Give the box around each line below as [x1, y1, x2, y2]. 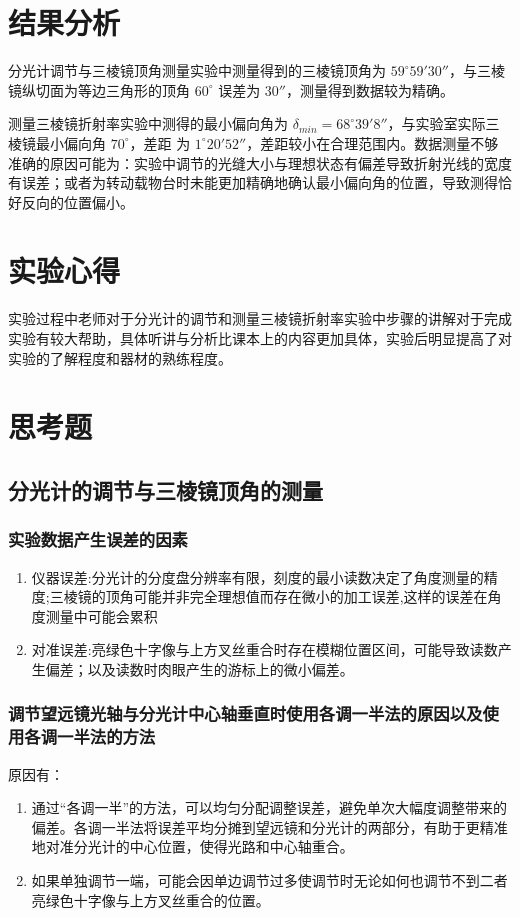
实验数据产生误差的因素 [8, 527, 188, 552]
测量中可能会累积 [45, 605, 158, 626]
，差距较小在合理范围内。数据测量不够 [246, 132, 499, 153]
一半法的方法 [57, 724, 156, 749]
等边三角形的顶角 [77, 79, 190, 100]
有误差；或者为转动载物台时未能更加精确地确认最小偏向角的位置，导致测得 [8, 172, 498, 193]
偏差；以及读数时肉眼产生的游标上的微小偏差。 [45, 658, 354, 679]
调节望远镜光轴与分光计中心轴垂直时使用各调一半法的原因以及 [8, 701, 483, 726]
